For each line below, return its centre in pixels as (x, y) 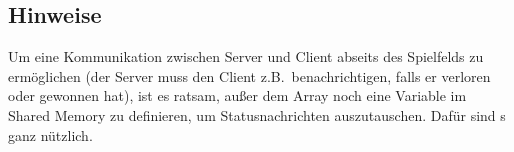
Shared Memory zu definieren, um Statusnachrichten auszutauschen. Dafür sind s (257, 114)
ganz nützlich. (50, 134)
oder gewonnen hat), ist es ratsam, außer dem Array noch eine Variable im (237, 95)
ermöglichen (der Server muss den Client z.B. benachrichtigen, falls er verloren (249, 75)
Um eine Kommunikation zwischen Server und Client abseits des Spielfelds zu (246, 56)
